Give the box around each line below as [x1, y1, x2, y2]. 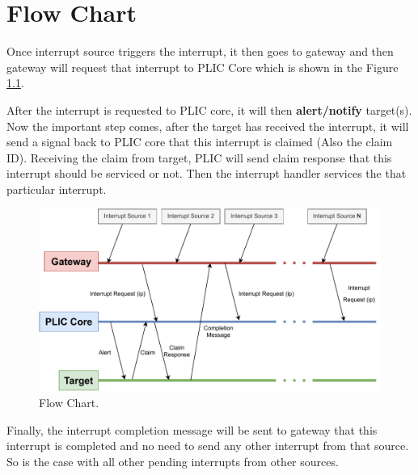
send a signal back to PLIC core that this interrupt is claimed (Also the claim [6, 133, 393, 150]
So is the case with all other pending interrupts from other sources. [6, 452, 339, 469]
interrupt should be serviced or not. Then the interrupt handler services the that [6, 165, 407, 182]
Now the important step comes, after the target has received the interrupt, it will [6, 117, 409, 134]
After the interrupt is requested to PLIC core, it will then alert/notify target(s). [6, 101, 412, 118]
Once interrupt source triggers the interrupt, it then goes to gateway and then [6, 43, 394, 60]
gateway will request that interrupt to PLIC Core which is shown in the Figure [6, 58, 399, 75]
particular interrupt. [6, 180, 107, 197]
